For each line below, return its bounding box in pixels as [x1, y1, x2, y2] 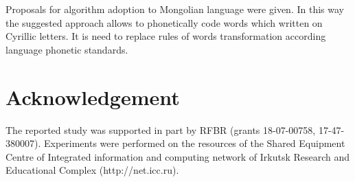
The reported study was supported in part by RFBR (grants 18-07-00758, [5, 122, 316, 137]
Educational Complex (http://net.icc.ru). [5, 163, 179, 177]
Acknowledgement [5, 82, 180, 111]
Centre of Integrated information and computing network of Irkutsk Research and [5, 149, 350, 163]
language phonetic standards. [5, 42, 128, 56]
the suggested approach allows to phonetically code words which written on [5, 15, 323, 30]
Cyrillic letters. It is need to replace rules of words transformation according [5, 29, 326, 43]
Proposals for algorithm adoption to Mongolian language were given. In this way [5, 2, 344, 16]
